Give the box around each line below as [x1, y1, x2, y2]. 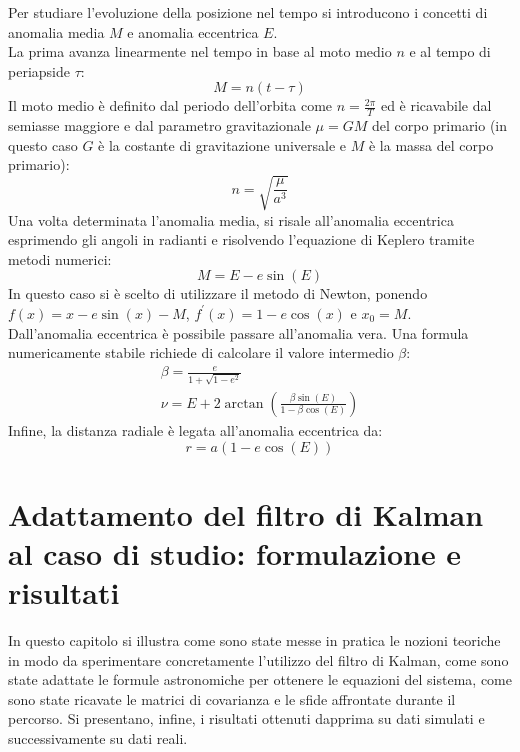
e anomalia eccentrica [127, 21, 259, 42]
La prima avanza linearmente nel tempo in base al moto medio [8, 41, 392, 62]
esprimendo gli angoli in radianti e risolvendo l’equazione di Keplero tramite [8, 229, 475, 250]
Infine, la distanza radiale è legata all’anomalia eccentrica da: [8, 419, 383, 440]
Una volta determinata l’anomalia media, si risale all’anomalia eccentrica [8, 209, 454, 230]
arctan [224, 396, 264, 411]
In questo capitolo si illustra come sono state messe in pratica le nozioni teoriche [8, 630, 501, 651]
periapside [8, 60, 70, 81]
